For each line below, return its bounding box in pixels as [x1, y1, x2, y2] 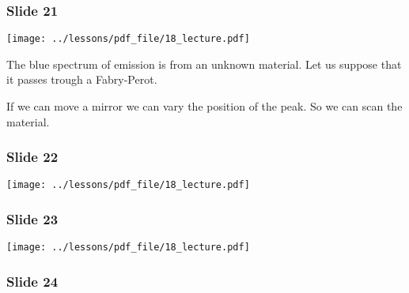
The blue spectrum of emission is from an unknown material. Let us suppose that [6, 55, 402, 72]
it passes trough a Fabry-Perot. [6, 71, 157, 88]
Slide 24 [6, 271, 59, 291]
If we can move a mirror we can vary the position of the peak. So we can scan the [6, 98, 403, 115]
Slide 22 [6, 147, 59, 167]
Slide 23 [6, 209, 59, 229]
